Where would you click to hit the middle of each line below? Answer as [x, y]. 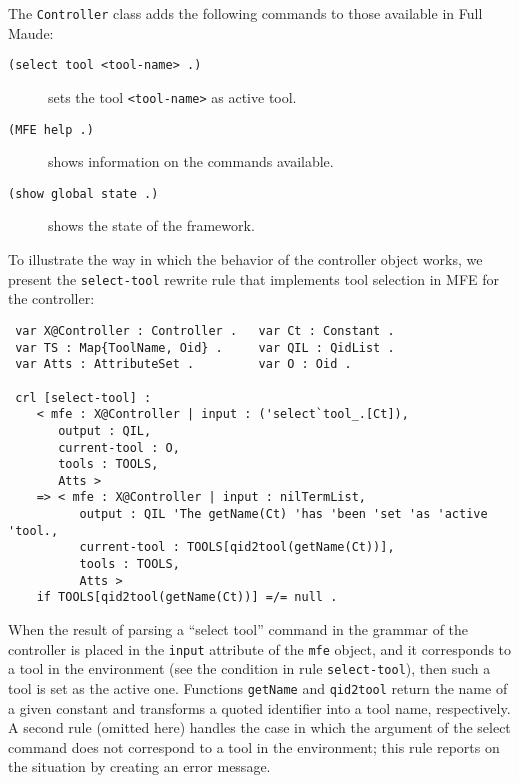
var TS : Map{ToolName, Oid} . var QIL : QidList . [205, 347]
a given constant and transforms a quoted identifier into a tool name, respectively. [259, 707]
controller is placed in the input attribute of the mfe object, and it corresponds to [260, 648]
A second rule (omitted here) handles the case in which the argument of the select [259, 727]
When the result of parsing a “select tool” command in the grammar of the [238, 629]
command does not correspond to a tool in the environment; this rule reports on [254, 746]
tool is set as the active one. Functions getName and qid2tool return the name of [258, 687]
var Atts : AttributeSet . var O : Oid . [183, 364]
